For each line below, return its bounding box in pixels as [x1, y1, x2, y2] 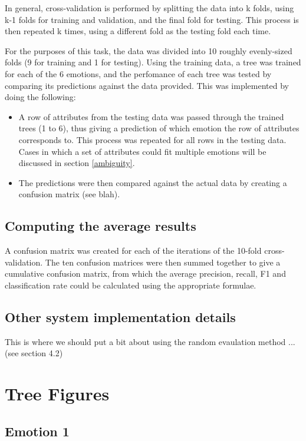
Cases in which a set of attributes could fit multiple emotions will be [18, 145, 266, 157]
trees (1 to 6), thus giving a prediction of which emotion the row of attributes [18, 122, 300, 134]
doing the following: [5, 91, 76, 103]
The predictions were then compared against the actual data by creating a [18, 176, 287, 188]
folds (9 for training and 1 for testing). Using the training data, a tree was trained [5, 56, 301, 68]
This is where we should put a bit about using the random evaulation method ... [5, 335, 295, 347]
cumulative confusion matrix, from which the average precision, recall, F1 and [5, 267, 286, 280]
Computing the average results [5, 217, 196, 235]
